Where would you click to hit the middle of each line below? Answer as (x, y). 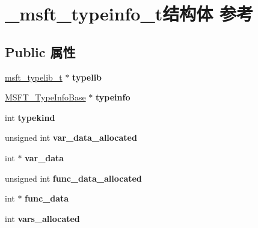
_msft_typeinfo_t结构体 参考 (129, 14)
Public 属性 (40, 51)
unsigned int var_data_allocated (71, 137)
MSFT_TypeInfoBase (45, 97)
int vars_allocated (42, 218)
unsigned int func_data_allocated (73, 178)
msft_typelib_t (34, 77)
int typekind (30, 117)
